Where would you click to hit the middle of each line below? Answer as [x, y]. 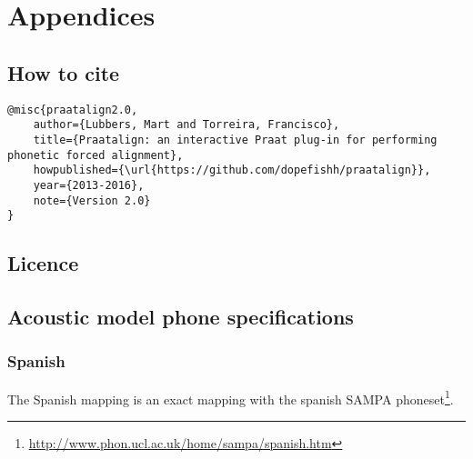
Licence [43, 263]
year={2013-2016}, [89, 185]
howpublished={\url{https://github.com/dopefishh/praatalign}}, [232, 170]
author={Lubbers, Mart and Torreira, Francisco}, [186, 125]
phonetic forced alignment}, [96, 155]
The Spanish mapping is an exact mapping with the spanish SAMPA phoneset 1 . [231, 397]
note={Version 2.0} [92, 200]
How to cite [64, 72]
